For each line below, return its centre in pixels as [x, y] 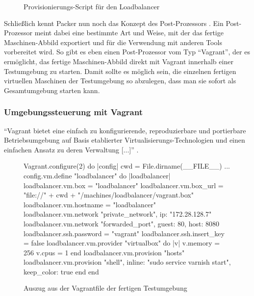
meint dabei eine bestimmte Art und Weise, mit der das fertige [129, 33]
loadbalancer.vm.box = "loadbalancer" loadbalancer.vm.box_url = [124, 185]
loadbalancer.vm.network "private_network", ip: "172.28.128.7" [118, 214]
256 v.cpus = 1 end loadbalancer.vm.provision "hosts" [104, 252]
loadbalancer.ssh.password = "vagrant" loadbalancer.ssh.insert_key [124, 233]
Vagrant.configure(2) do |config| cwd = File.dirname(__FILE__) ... [127, 166]
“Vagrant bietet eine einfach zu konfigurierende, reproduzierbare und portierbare [125, 130]
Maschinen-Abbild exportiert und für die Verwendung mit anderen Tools [113, 42]
